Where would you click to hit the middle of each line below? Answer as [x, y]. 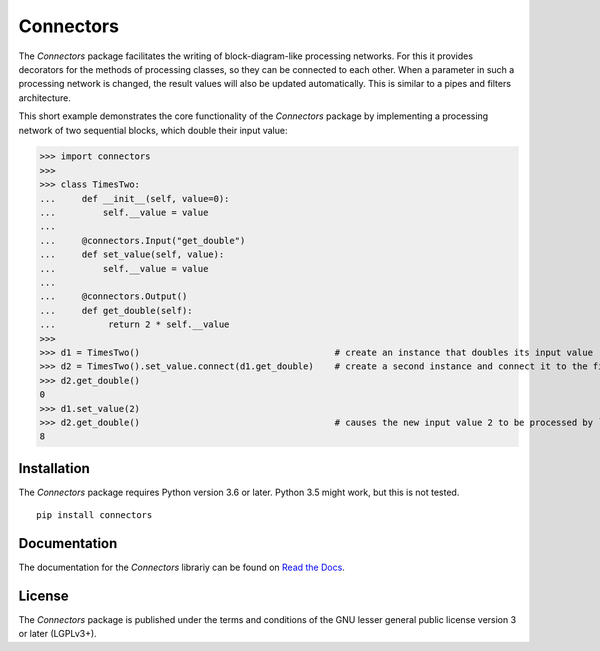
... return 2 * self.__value [134, 324]
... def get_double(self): [116, 310]
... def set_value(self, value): [132, 254]
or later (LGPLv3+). [57, 634]
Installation [54, 468]
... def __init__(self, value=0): [134, 198]
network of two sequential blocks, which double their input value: [153, 130]
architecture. [45, 97]
